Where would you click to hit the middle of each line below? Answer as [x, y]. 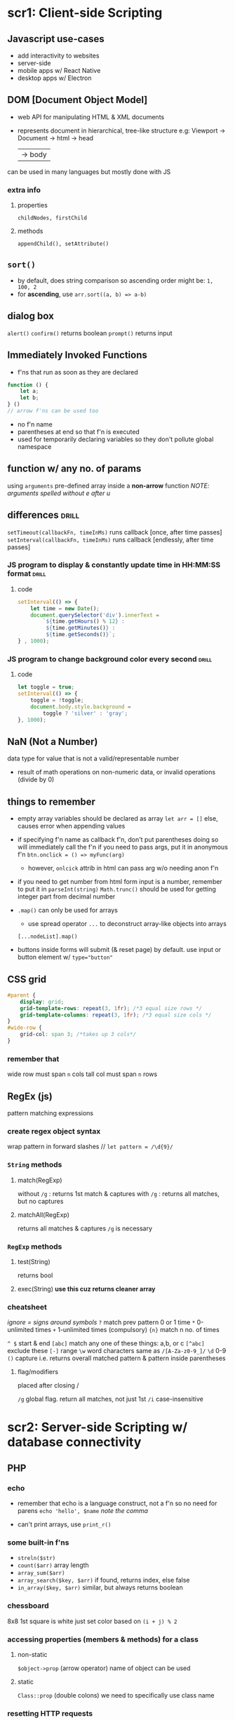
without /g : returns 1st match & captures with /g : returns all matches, [118, 1193]
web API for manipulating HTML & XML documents [91, 116]
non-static [32, 1655]
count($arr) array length [53, 1565]
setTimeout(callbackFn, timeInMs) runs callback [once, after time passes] [115, 532]
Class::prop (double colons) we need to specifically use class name [116, 1695]
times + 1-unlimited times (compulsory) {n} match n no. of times [127, 1330]
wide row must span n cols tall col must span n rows [82, 1074]
